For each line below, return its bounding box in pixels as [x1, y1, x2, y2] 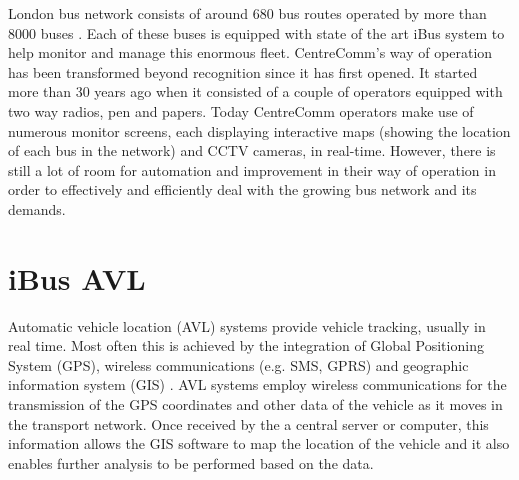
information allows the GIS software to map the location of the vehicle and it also [8, 433, 510, 454]
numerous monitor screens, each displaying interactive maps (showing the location [8, 120, 511, 141]
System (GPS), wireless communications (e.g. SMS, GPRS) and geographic [8, 354, 469, 375]
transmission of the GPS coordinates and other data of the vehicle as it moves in [8, 394, 503, 415]
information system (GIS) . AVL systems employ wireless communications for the [8, 374, 507, 395]
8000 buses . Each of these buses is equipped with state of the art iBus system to [8, 22, 505, 43]
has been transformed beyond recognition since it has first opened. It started [8, 61, 478, 82]
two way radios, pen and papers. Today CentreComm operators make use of [8, 100, 474, 121]
